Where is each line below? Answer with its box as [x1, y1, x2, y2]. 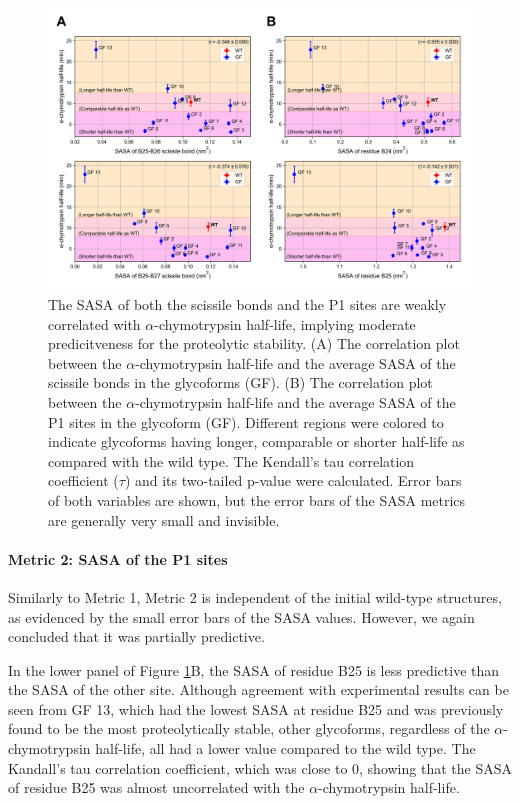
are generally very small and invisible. [48, 509, 280, 530]
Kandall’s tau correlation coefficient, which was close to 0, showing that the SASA [8, 757, 512, 778]
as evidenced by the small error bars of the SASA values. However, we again [8, 606, 475, 627]
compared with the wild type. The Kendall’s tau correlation [48, 450, 415, 471]
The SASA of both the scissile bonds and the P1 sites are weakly [48, 293, 447, 314]
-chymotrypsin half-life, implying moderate [154, 313, 416, 334]
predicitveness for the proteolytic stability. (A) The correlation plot [48, 333, 460, 354]
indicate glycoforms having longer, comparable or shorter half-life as [48, 431, 465, 452]
